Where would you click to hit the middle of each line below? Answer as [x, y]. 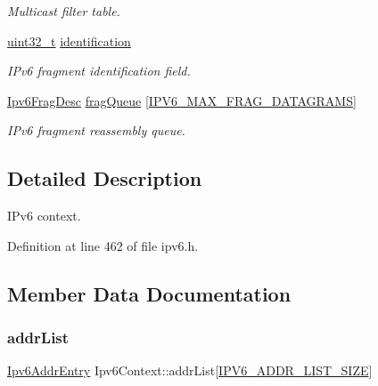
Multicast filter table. [64, 11]
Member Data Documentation [149, 293]
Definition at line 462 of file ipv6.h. [103, 245]
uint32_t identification [69, 40]
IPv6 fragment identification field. [99, 71]
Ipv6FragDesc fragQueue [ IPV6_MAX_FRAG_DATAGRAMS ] [182, 100]
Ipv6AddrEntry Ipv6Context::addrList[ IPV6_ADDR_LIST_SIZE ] [190, 370]
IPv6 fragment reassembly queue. [96, 130]
